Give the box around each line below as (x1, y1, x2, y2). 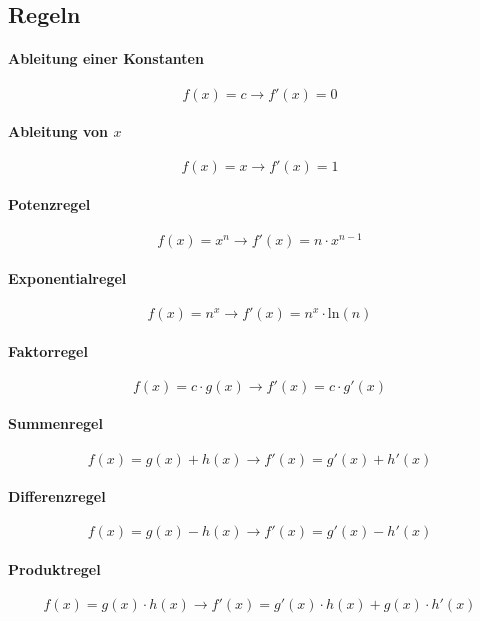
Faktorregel (8, 340, 88, 361)
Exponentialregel (8, 267, 127, 288)
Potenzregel (8, 193, 91, 214)
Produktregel (8, 559, 101, 580)
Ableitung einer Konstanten (8, 48, 204, 69)
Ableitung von (8, 121, 109, 142)
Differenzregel (8, 486, 106, 507)
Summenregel (8, 413, 103, 434)
